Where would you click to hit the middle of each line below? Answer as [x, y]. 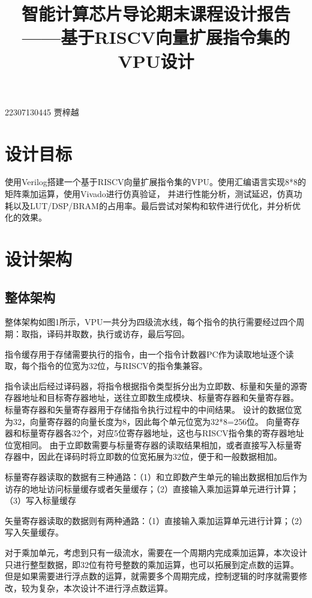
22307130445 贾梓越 [42, 111]
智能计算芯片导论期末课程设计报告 [156, 14]
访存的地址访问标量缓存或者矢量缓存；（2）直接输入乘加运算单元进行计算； [152, 488]
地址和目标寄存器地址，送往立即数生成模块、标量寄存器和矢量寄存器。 [160, 398]
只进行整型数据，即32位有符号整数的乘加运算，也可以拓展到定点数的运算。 [152, 564]
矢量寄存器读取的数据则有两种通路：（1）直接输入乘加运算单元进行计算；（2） [156, 520]
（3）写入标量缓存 [40, 500]
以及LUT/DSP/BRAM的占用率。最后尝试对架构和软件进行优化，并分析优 [157, 205]
